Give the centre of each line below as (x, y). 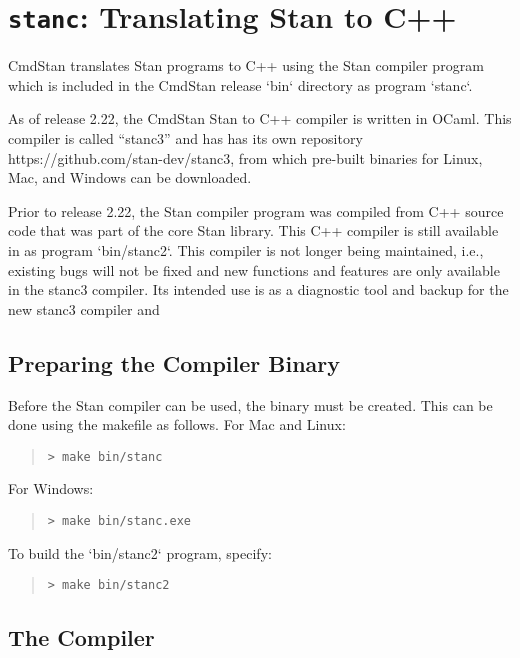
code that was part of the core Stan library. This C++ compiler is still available (253, 230)
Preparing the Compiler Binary (174, 362)
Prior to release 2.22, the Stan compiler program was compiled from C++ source (256, 210)
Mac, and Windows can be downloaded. (130, 177)
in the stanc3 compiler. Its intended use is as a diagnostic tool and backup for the (258, 289)
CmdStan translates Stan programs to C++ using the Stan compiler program (246, 65)
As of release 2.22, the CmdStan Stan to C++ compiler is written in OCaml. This (260, 118)
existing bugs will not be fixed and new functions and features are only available (254, 269)
